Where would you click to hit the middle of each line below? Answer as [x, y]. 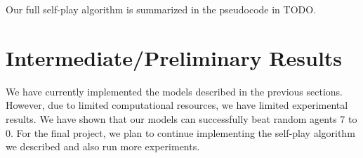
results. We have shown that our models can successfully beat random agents [171, 118]
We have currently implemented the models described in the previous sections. [174, 91]
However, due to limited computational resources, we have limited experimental [177, 105]
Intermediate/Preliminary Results [174, 57]
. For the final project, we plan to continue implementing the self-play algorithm [183, 132]
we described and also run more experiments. [103, 146]
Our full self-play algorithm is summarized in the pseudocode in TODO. [161, 9]
